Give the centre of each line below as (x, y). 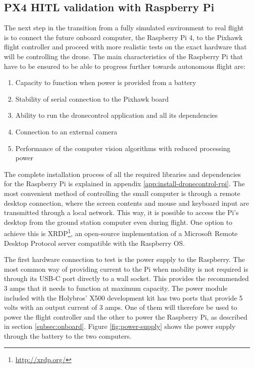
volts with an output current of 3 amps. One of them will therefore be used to (121, 307)
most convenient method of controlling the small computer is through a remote (122, 193)
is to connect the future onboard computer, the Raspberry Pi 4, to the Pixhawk (123, 37)
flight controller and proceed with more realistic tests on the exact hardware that (126, 47)
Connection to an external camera (66, 131)
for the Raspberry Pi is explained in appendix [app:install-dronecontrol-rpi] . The (124, 184)
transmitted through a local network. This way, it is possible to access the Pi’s (121, 212)
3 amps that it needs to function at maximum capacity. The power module (116, 288)
